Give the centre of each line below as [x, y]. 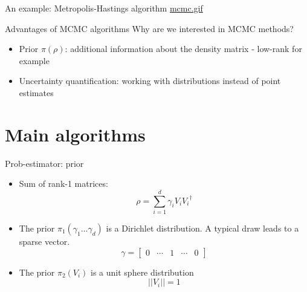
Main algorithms [75, 134]
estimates [36, 92]
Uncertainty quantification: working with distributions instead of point [150, 81]
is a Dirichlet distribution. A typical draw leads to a [202, 228]
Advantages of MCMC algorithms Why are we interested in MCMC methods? [149, 28]
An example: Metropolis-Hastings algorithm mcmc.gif [104, 8]
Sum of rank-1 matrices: [63, 183]
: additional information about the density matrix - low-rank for [183, 49]
